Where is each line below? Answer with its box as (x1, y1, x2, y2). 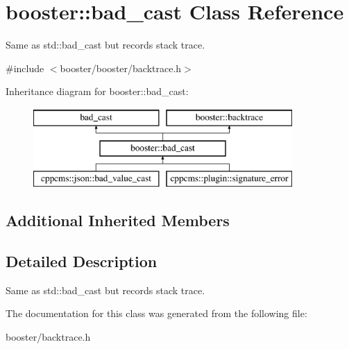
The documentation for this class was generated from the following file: (6, 306, 307, 321)
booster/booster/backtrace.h (60, 60, 182, 75)
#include (6, 60, 44, 75)
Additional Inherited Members (6, 210, 230, 231)
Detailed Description (6, 250, 158, 272)
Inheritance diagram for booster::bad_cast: (6, 84, 189, 99)
